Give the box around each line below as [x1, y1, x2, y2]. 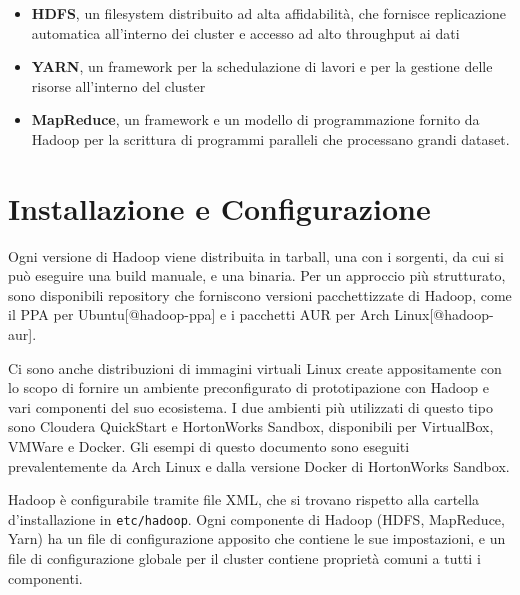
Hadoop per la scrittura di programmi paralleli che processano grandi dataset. [31, 128, 510, 149]
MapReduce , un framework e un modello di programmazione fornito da [31, 109, 480, 130]
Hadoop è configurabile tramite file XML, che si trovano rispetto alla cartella [8, 489, 480, 510]
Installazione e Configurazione [8, 187, 431, 228]
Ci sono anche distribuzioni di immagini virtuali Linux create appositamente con [8, 357, 502, 378]
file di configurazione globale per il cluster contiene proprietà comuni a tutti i [8, 548, 481, 569]
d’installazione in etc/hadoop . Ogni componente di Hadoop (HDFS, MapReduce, [8, 508, 505, 529]
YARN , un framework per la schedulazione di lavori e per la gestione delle [31, 56, 493, 77]
